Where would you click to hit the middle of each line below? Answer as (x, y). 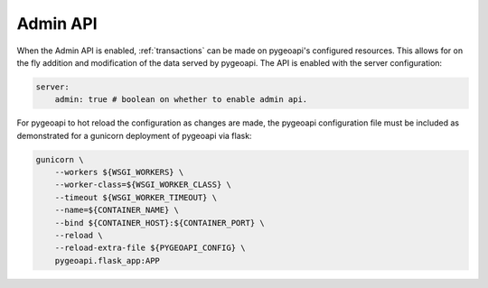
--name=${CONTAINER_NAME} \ (117, 210)
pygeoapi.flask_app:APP (107, 260)
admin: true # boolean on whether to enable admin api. (181, 100)
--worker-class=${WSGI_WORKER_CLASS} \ (143, 185)
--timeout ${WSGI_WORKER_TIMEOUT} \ (136, 197)
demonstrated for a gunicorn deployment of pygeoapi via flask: (134, 135)
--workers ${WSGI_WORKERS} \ (119, 172)
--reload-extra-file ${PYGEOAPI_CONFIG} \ (150, 248)
